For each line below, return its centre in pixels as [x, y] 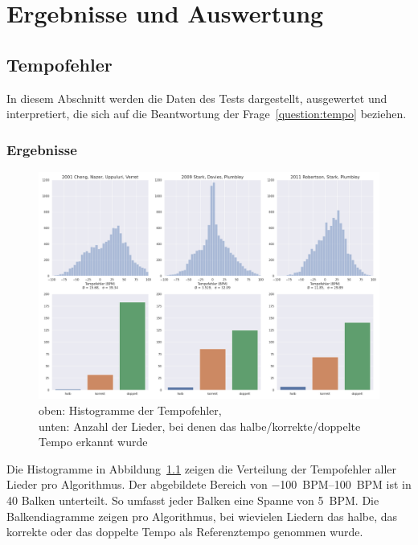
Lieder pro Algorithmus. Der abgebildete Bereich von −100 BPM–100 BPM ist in [209, 484]
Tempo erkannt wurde [93, 442]
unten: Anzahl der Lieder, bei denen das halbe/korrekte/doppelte [200, 426]
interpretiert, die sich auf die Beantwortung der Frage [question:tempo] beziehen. [207, 114]
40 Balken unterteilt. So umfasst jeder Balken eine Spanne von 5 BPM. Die [193, 500]
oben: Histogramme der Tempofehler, [130, 410]
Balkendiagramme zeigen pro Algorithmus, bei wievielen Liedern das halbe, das [202, 516]
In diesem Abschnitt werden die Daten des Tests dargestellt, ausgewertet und [197, 98]
